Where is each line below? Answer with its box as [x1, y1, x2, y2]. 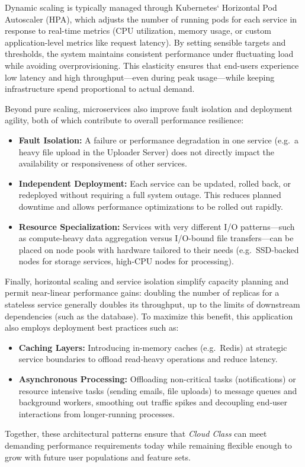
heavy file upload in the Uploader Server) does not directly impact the [18, 145, 274, 158]
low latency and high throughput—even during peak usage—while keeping [5, 71, 275, 83]
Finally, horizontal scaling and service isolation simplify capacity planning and [5, 274, 289, 287]
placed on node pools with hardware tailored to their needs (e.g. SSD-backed [18, 243, 299, 255]
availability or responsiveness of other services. [18, 157, 187, 169]
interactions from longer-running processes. [18, 407, 175, 420]
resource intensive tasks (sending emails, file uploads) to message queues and [18, 384, 297, 396]
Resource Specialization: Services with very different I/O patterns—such [18, 220, 295, 232]
